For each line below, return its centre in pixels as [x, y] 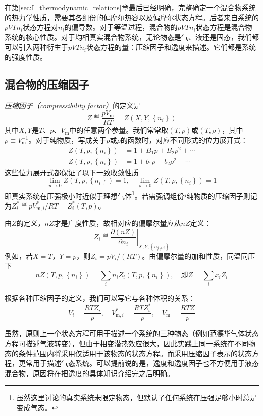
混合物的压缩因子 [47, 84]
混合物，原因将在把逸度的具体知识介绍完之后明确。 [89, 373]
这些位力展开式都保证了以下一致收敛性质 [72, 172]
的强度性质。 [26, 56]
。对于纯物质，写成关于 [67, 140]
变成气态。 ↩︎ [37, 408]
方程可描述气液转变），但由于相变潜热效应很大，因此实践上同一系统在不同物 [130, 343]
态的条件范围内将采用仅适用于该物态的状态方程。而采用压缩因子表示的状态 [128, 353]
